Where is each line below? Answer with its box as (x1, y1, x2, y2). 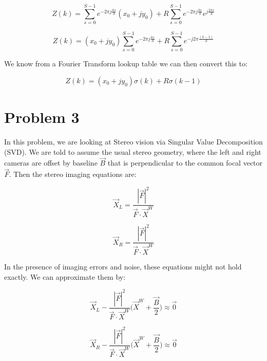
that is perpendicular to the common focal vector (107, 157, 263, 168)
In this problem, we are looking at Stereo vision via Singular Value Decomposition (4, 136, 263, 147)
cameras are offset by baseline (4, 157, 98, 168)
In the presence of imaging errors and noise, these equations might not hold (4, 261, 242, 272)
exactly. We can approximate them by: (4, 271, 126, 282)
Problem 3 (4, 106, 80, 128)
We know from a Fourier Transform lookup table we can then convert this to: (4, 58, 247, 69)
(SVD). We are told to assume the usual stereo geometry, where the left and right (4, 146, 261, 157)
